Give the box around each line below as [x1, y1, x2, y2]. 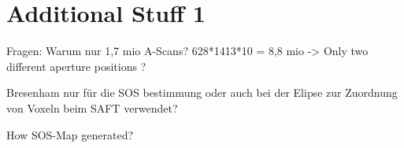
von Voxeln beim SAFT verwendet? [6, 99, 178, 116]
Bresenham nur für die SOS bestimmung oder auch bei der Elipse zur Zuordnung [6, 84, 398, 101]
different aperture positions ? [6, 57, 146, 74]
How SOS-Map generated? [6, 126, 134, 142]
